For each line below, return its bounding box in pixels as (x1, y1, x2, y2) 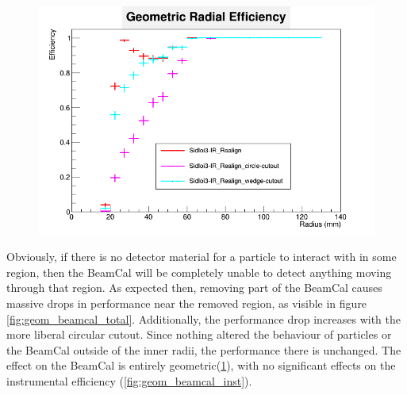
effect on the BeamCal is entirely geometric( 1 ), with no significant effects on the (6, 357, 396, 374)
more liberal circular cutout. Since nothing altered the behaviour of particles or (6, 326, 392, 343)
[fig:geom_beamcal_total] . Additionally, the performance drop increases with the (6, 310, 401, 327)
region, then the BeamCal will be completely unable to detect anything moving (6, 263, 392, 280)
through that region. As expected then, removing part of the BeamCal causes (6, 279, 382, 296)
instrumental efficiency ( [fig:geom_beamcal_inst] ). (6, 372, 252, 389)
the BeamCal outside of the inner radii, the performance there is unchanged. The (6, 341, 401, 358)
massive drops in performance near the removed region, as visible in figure (6, 294, 367, 311)
